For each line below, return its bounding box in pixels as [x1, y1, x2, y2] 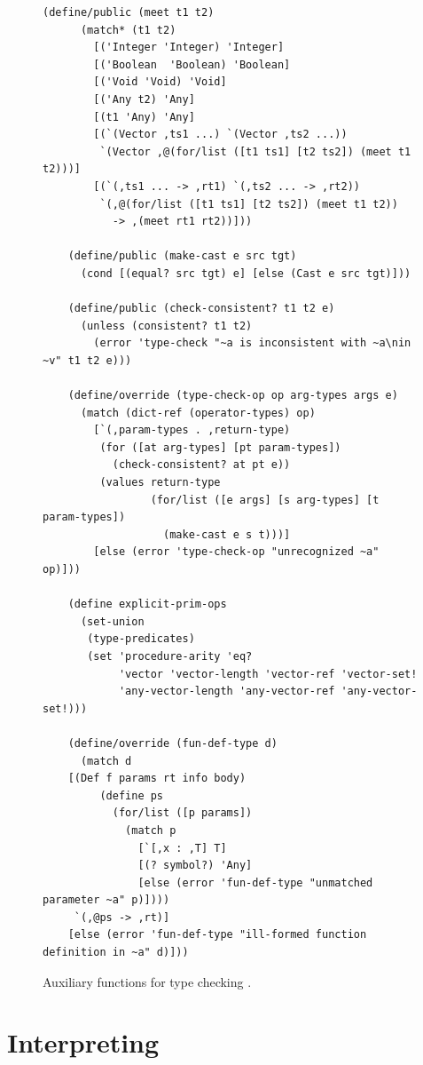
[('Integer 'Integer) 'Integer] [93, 41, 285, 54]
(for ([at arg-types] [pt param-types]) [99, 441, 341, 454]
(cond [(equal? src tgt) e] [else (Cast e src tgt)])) [80, 266, 411, 280]
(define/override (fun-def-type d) [67, 736, 278, 750]
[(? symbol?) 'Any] [137, 859, 253, 872]
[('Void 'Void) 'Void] [93, 76, 227, 89]
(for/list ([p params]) [112, 807, 253, 820]
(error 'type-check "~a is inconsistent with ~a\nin [93, 337, 411, 350]
